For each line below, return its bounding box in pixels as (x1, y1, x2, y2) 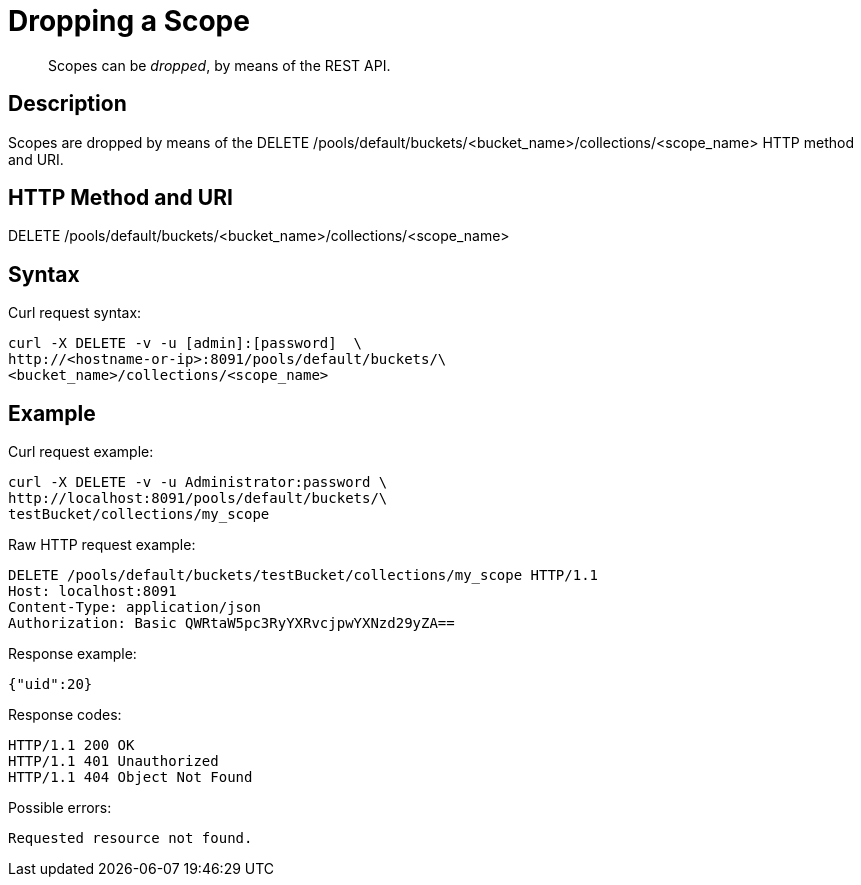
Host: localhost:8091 (8, 583, 177, 600)
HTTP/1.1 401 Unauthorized (8, 753, 219, 770)
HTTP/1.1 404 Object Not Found (8, 769, 253, 786)
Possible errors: (8, 799, 112, 817)
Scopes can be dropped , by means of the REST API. (48, 56, 391, 74)
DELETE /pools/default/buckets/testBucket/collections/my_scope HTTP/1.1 (8, 567, 599, 584)
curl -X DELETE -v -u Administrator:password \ (8, 474, 388, 491)
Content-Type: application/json (8, 599, 261, 616)
